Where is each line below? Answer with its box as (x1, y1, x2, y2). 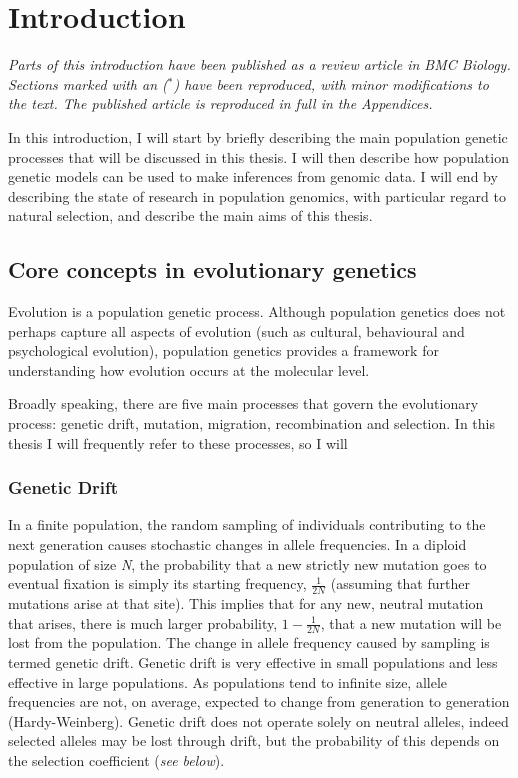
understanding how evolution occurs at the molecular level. (8, 359, 370, 380)
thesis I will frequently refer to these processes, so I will (8, 432, 348, 453)
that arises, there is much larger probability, (8, 612, 278, 633)
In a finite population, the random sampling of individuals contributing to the (8, 514, 486, 535)
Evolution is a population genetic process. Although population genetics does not (8, 301, 506, 322)
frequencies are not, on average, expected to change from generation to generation (8, 691, 510, 712)
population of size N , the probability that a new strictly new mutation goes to (8, 553, 487, 574)
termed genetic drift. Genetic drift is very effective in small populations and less (8, 652, 498, 673)
